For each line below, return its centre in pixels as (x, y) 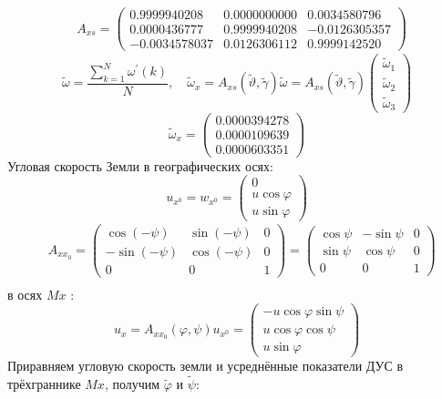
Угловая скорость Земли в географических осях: (140, 165)
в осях (25, 294)
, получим (132, 384)
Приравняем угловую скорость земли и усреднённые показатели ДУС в (206, 366)
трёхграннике (44, 384)
